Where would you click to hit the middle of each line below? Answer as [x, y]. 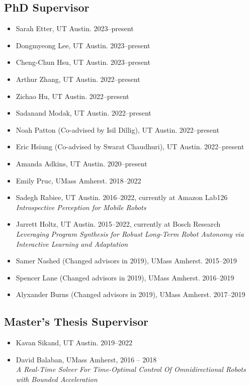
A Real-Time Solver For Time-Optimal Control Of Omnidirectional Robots [131, 369]
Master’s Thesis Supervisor [76, 321]
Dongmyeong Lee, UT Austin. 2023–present [83, 45]
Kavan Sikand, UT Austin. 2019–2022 [74, 343]
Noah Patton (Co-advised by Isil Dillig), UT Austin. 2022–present [117, 129]
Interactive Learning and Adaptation [72, 244]
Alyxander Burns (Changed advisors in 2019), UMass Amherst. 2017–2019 [131, 294]
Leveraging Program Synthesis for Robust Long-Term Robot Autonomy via [130, 233]
